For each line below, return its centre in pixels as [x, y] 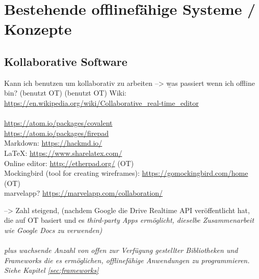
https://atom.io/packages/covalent [58, 123]
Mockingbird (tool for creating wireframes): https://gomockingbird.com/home [126, 173]
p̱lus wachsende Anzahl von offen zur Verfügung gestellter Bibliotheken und [121, 250]
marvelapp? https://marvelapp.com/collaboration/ [83, 193]
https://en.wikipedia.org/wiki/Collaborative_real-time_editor [101, 102]
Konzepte [38, 29]
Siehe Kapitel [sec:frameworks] [51, 270]
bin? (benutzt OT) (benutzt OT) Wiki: [65, 93]
